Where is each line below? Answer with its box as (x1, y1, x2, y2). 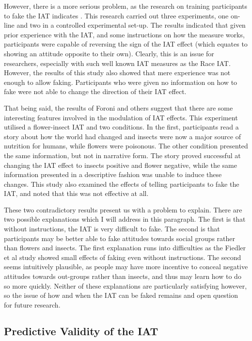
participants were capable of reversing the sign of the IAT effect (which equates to (4, 39, 248, 49)
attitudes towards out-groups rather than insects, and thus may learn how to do (4, 271, 241, 281)
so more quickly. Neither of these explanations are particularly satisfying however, (4, 280, 247, 291)
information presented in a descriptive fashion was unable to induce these (4, 169, 222, 179)
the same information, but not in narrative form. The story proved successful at (4, 150, 241, 160)
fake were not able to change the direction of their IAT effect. (4, 86, 187, 97)
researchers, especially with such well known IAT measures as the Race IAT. (4, 58, 231, 68)
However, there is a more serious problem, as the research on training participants (4, 1, 248, 11)
